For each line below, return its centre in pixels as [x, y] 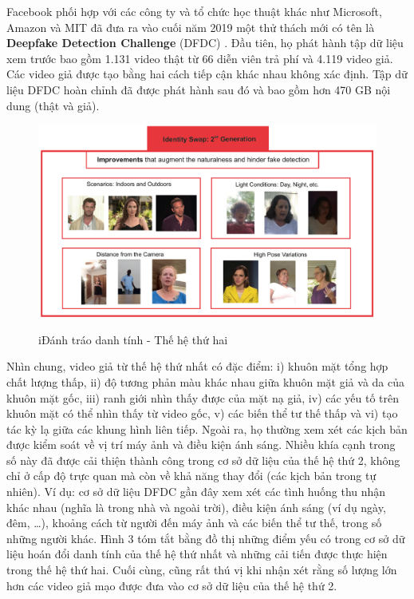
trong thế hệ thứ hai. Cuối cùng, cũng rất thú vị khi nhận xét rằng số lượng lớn [202, 570]
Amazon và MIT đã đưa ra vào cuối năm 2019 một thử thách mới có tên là [191, 27]
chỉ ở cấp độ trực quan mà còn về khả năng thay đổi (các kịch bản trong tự [191, 476]
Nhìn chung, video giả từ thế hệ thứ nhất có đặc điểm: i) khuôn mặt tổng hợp [197, 366]
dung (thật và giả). [53, 105]
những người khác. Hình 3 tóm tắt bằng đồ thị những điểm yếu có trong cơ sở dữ [206, 538]
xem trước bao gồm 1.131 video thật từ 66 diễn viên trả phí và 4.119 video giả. [200, 58]
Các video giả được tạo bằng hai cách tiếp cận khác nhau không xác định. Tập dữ [207, 74]
